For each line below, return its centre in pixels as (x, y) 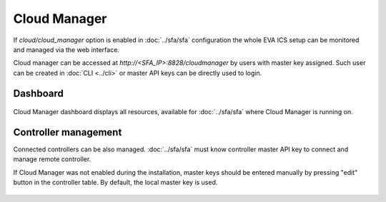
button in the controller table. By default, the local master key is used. (115, 183)
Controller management (68, 132)
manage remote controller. (52, 159)
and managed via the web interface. (66, 49)
